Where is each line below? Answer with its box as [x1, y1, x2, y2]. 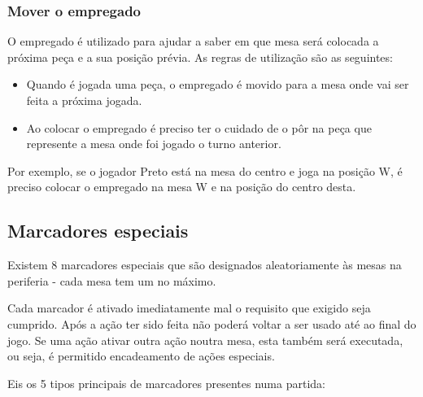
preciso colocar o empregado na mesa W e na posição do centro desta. [7, 178, 356, 195]
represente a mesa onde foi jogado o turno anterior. [26, 135, 281, 152]
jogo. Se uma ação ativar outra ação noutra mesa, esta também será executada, [7, 331, 403, 348]
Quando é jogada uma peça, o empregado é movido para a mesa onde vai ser [26, 76, 409, 93]
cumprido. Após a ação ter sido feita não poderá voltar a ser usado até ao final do [7, 315, 416, 332]
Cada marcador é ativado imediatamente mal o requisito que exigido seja [7, 299, 371, 316]
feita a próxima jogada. [26, 92, 142, 108]
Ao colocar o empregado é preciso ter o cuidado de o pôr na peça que [26, 119, 372, 136]
